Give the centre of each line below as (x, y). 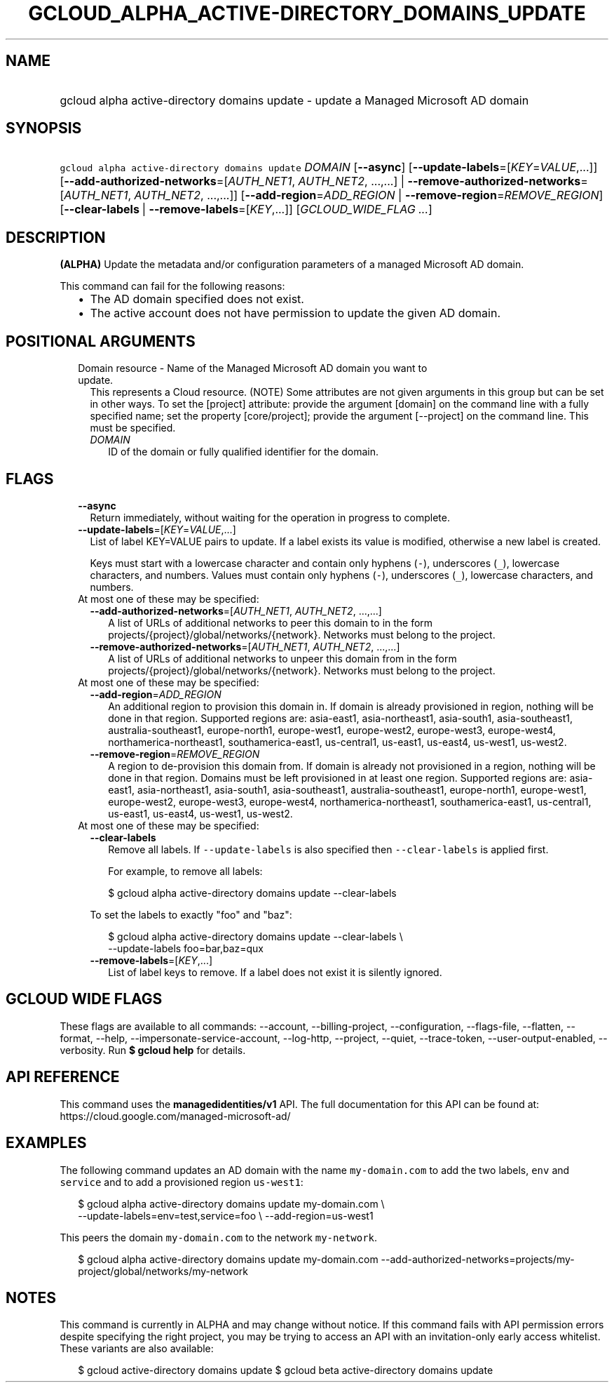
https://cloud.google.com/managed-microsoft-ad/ (175, 1116)
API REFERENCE (63, 1077)
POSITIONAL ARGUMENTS (101, 341)
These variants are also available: (137, 1349)
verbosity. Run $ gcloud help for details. (153, 1050)
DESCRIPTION (56, 237)
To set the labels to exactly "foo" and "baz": (191, 914)
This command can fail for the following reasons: (172, 286)
